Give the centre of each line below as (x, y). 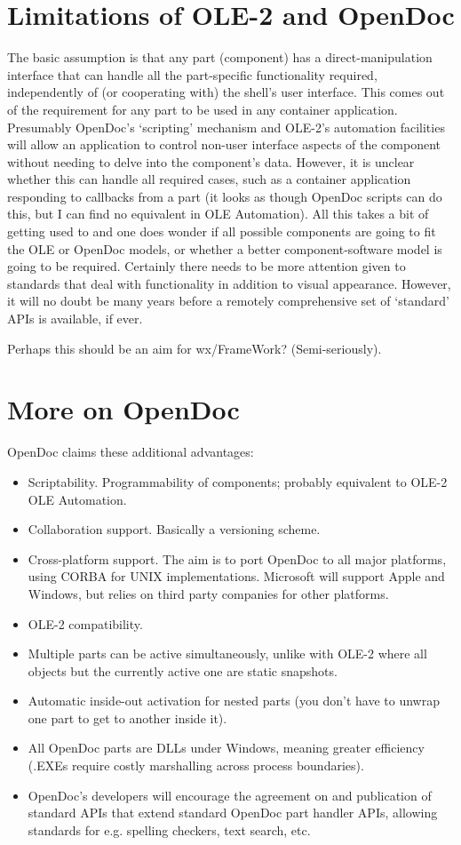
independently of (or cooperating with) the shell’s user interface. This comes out (226, 92)
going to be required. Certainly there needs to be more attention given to (207, 266)
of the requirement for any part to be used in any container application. (203, 109)
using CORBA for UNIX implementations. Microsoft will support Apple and (236, 576)
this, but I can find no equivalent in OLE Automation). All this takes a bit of (218, 214)
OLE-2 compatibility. (85, 623)
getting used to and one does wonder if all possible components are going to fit (222, 231)
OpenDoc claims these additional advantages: (131, 452)
